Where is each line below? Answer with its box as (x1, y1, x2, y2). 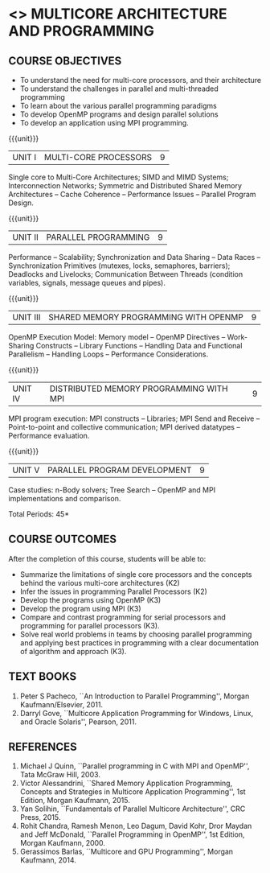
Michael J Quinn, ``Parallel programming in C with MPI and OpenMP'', (19, 761, 250, 771)
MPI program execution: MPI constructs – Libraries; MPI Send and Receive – (8, 414, 260, 423)
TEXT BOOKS (8, 669, 77, 684)
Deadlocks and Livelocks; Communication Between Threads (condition (8, 270, 243, 278)
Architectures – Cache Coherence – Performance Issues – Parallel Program (8, 190, 256, 199)
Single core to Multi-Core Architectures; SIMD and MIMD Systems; (8, 172, 229, 182)
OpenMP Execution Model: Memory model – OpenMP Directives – (8, 332, 226, 342)
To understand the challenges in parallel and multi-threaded (19, 84, 219, 93)
